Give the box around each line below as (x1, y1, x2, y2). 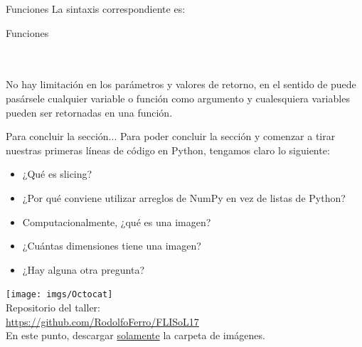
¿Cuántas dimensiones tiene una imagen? (22, 238, 201, 253)
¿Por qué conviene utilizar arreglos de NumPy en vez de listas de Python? (22, 190, 346, 205)
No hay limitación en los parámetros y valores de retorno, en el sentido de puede (6, 77, 356, 92)
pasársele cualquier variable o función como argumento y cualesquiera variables (6, 90, 350, 105)
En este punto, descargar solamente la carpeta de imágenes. (6, 328, 265, 343)
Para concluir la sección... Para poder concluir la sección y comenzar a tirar (6, 129, 336, 144)
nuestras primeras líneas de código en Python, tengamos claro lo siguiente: (6, 142, 330, 157)
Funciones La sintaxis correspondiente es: (6, 1, 186, 16)
